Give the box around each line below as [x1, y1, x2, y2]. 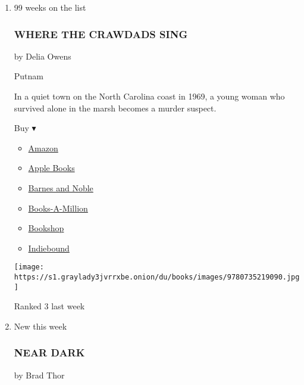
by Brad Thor [14, 368, 65, 381]
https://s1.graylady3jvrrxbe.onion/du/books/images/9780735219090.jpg [14, 273, 300, 281]
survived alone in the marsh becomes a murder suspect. [14, 101, 217, 114]
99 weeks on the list [14, 1, 86, 13]
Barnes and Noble [28, 181, 93, 194]
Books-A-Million [28, 201, 88, 214]
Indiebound [28, 241, 70, 254]
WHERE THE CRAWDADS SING [14, 26, 188, 41]
